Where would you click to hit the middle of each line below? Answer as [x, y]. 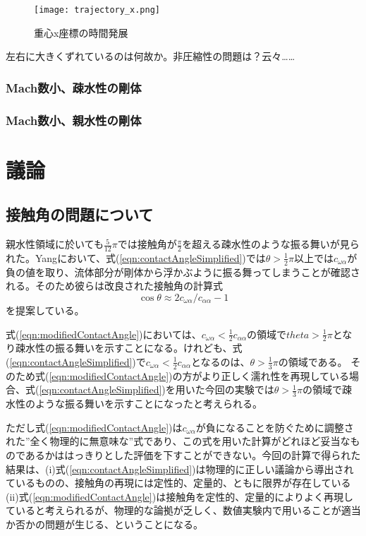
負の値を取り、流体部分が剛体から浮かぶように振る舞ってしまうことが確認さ [183, 272]
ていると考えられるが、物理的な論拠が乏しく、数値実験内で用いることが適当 [183, 510]
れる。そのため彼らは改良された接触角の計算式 [114, 286]
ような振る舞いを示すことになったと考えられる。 [148, 404]
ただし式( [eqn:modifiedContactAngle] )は [94, 427]
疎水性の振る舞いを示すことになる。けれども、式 [129, 348]
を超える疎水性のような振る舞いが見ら [271, 244]
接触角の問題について [80, 214]
